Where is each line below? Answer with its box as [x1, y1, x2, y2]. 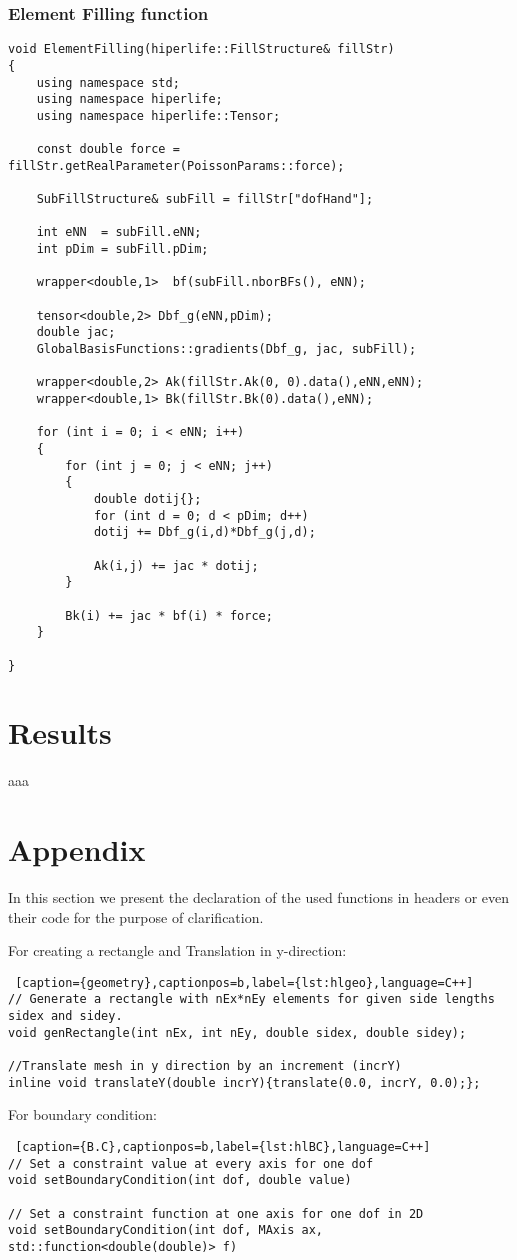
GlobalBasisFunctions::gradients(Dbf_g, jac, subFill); [36, 342, 417, 357]
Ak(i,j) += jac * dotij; [93, 558, 259, 573]
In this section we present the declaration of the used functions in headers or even [8, 887, 510, 907]
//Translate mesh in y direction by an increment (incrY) [8, 1059, 402, 1074]
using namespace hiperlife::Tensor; [36, 108, 281, 123]
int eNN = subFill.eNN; [36, 225, 202, 240]
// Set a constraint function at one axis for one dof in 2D [8, 1206, 424, 1221]
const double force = [36, 142, 180, 157]
